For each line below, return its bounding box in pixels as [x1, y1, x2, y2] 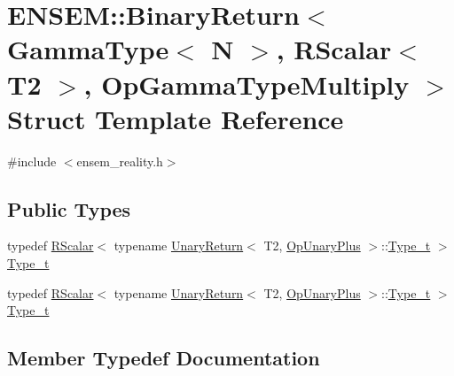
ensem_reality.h [76, 151, 163, 170]
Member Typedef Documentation [7, 344, 320, 372]
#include [7, 151, 57, 170]
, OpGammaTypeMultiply [83, 65, 410, 102]
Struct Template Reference [7, 100, 344, 136]
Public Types [7, 195, 131, 222]
